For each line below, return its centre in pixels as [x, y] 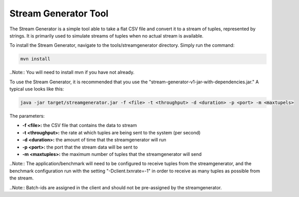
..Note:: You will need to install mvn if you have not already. [72, 73]
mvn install [35, 59]
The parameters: [27, 116]
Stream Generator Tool [59, 13]
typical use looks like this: [37, 89]
